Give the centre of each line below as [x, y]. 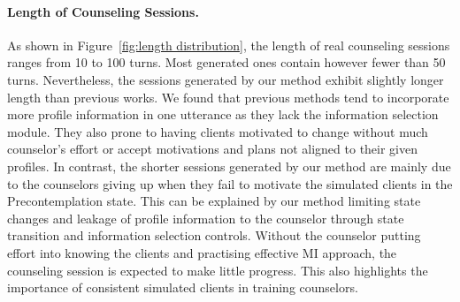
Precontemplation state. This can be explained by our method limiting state [214, 201]
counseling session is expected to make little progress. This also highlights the [218, 270]
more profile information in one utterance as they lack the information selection [223, 114]
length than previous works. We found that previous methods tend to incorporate [228, 97]
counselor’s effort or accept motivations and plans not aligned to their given [213, 149]
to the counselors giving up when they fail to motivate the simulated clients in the [230, 183]
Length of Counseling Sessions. [103, 11]
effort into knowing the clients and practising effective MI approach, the [202, 252]
